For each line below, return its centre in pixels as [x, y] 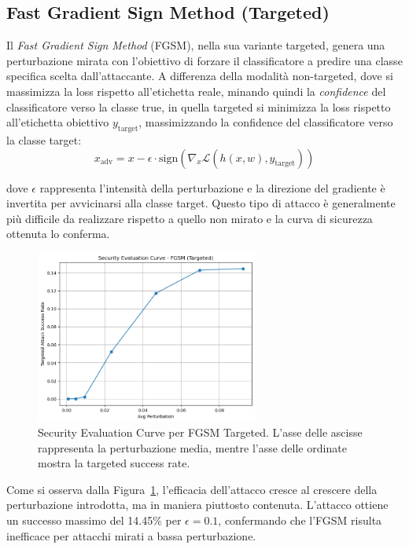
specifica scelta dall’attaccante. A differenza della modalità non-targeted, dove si [200, 76]
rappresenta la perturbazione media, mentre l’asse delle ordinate [192, 447]
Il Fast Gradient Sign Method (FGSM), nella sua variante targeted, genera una [196, 45]
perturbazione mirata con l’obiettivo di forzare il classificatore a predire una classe [204, 60]
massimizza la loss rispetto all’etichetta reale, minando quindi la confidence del [196, 91]
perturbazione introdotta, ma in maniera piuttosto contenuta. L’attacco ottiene [197, 505]
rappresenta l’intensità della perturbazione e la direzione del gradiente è [212, 187]
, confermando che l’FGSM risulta [300, 520]
